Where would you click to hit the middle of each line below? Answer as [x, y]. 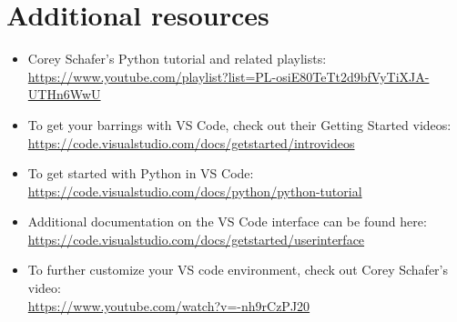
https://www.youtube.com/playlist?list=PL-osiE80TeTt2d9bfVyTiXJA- [228, 76]
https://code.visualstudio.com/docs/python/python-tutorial [195, 191]
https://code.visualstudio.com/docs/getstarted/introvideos [191, 142]
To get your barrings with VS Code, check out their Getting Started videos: [239, 124]
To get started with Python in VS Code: [141, 173]
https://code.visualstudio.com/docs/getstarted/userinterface [196, 239]
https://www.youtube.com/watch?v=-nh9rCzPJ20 [169, 305]
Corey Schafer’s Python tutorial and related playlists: [177, 59]
